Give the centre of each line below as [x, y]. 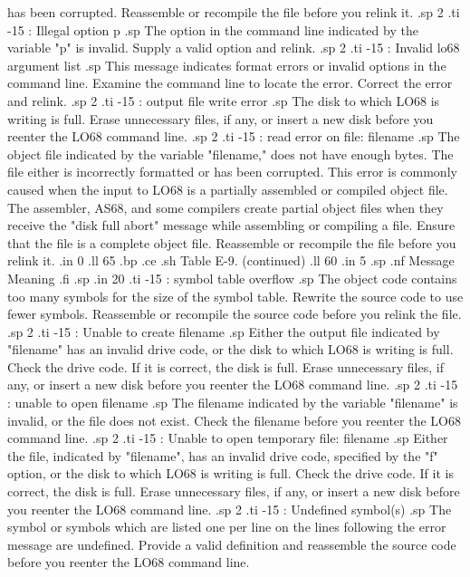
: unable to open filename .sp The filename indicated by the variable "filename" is [233, 403]
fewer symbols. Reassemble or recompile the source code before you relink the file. [235, 314]
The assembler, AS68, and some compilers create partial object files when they [225, 207]
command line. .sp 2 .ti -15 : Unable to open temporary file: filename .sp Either [228, 438]
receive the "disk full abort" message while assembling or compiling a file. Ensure [231, 225]
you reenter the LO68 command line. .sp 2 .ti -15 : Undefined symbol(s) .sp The [230, 509]
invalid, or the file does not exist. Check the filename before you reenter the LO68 [234, 420]
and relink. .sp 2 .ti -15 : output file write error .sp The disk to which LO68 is [224, 100]
